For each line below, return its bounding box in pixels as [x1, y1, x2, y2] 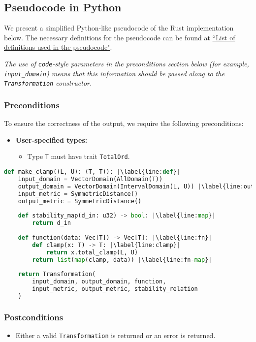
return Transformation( [18, 271, 96, 278]
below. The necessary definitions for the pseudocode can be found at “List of [4, 32, 235, 42]
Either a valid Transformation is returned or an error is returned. [15, 330, 216, 340]
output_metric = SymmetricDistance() [18, 197, 142, 205]
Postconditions [4, 311, 64, 323]
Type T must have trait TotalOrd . [27, 151, 130, 161]
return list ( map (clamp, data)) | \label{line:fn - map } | [32, 256, 212, 263]
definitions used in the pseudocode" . [4, 42, 112, 52]
